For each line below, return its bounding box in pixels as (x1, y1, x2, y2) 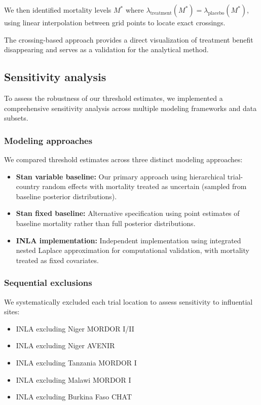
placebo (208, 10, 225, 16)
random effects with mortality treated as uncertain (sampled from (42, 181, 247, 192)
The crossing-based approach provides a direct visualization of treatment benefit (4, 34, 253, 45)
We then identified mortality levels (4, 5, 111, 15)
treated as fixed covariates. (16, 254, 99, 265)
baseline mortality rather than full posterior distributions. (16, 217, 196, 228)
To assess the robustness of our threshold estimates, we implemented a (4, 92, 223, 103)
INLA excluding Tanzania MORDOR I (16, 357, 137, 367)
